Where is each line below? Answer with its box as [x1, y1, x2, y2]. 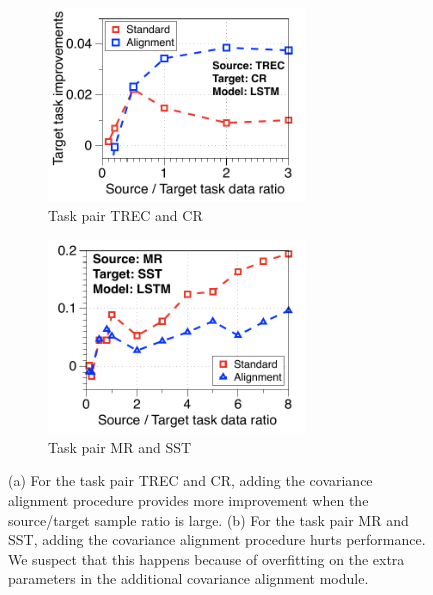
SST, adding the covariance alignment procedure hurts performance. [8, 529, 426, 550]
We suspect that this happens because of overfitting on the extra [8, 548, 405, 569]
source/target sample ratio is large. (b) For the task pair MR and [8, 509, 409, 530]
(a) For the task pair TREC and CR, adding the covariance [8, 470, 373, 491]
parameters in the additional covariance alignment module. [8, 568, 369, 589]
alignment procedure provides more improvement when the [8, 489, 369, 510]
